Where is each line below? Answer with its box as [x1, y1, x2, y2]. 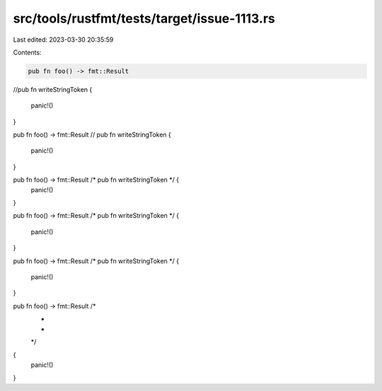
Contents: [13, 48, 42, 57]
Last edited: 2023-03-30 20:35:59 [13, 35, 114, 44]
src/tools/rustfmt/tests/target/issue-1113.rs [13, 11, 275, 26]
